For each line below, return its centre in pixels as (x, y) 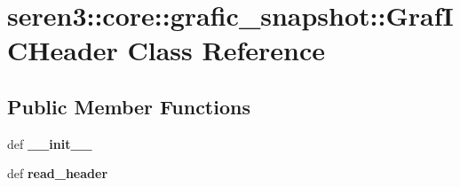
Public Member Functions (129, 106)
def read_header (58, 173)
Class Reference (226, 50)
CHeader (63, 50)
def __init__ (50, 143)
